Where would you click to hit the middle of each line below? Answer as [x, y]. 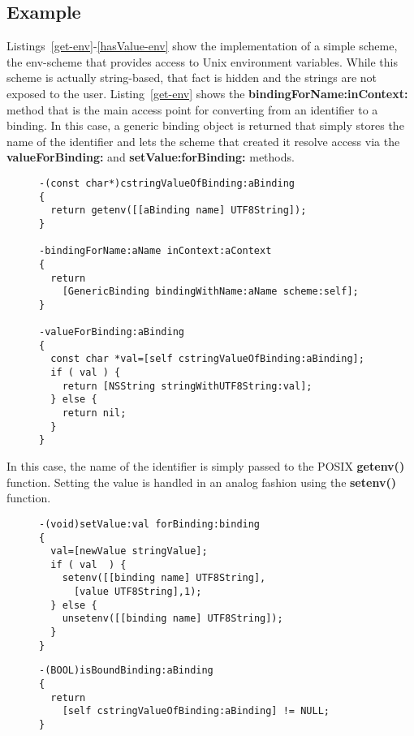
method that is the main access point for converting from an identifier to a [192, 109]
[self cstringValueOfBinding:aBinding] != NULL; [196, 711]
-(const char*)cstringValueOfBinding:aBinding [167, 183]
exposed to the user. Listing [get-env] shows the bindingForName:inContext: [207, 93]
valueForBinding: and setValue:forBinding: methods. [151, 157]
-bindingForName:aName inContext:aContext [155, 251]
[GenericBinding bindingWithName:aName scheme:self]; [210, 292]
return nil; [94, 413]
